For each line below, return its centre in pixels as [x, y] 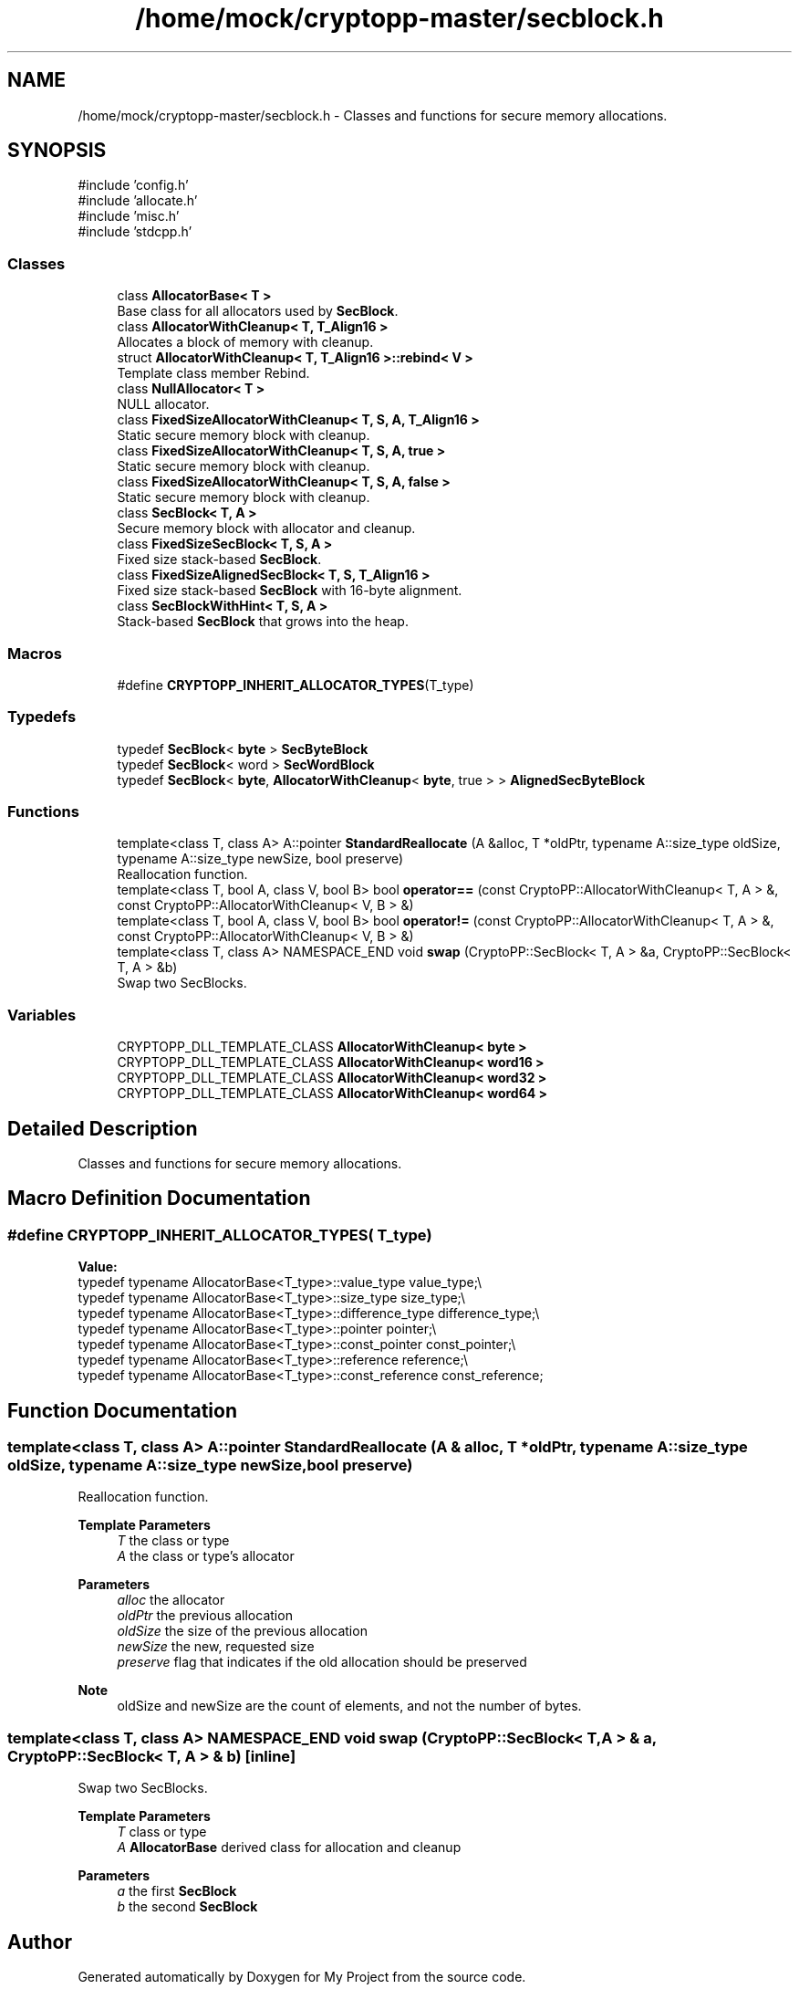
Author [40, 1942]
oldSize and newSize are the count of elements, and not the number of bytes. [349, 1706]
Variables [42, 1015]
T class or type [162, 1832]
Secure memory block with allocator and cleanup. [266, 529]
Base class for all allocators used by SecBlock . [258, 311]
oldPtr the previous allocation [205, 1616]
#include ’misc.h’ [129, 216]
